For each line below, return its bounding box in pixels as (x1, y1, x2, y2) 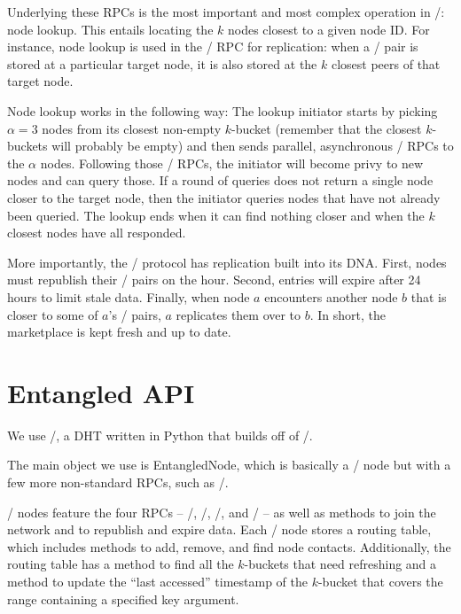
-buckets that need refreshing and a (244, 555, 437, 573)
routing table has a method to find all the (7, 555, 234, 573)
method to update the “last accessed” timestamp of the (7, 571, 308, 590)
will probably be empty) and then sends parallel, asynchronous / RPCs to (51, 136, 454, 155)
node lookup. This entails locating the (7, 19, 214, 38)
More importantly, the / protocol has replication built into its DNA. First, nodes (7, 253, 447, 271)
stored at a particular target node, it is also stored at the (7, 54, 317, 73)
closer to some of (7, 305, 98, 323)
